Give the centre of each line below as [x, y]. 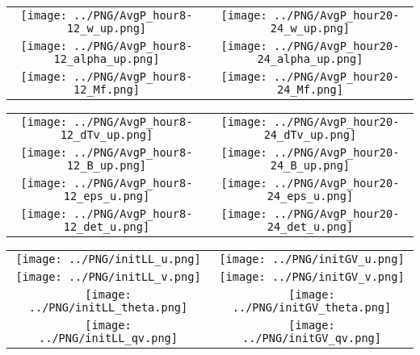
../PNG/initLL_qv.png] [108, 338]
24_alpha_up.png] [310, 59]
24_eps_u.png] [310, 196]
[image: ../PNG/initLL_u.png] [108, 259]
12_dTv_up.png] [107, 135]
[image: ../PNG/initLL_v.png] [108, 277]
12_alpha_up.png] [107, 59]
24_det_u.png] [310, 227]
